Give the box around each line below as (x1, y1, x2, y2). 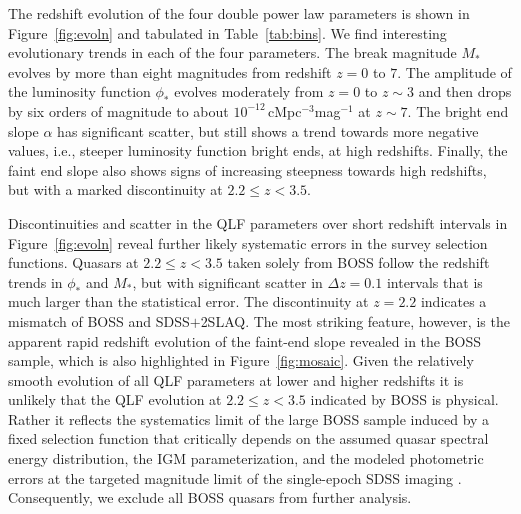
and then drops (418, 81, 512, 102)
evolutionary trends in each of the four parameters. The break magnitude (8, 42, 457, 63)
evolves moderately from (174, 81, 324, 102)
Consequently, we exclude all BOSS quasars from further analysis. (8, 487, 412, 508)
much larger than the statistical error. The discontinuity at (8, 291, 369, 312)
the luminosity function (8, 81, 151, 102)
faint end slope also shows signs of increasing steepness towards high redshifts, (8, 159, 487, 180)
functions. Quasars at (8, 252, 139, 273)
